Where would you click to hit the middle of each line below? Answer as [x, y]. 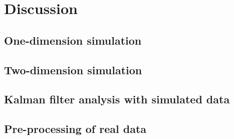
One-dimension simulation [73, 40]
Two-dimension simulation [73, 69]
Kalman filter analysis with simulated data [117, 99]
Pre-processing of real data [75, 129]
